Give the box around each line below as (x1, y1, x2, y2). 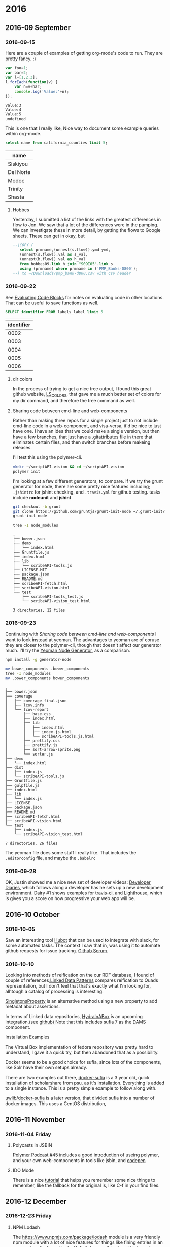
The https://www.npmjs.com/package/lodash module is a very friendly (12, 1234, 161, 1240)
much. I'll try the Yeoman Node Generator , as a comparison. (5, 647, 130, 653)
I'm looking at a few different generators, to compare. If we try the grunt (12, 478, 163, 484)
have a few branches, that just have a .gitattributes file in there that (12, 433, 153, 440)
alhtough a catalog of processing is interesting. (5, 988, 104, 995)
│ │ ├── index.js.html (5, 730, 72, 735)
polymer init (12, 469, 41, 474)
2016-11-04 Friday (5, 1130, 52, 1138)
